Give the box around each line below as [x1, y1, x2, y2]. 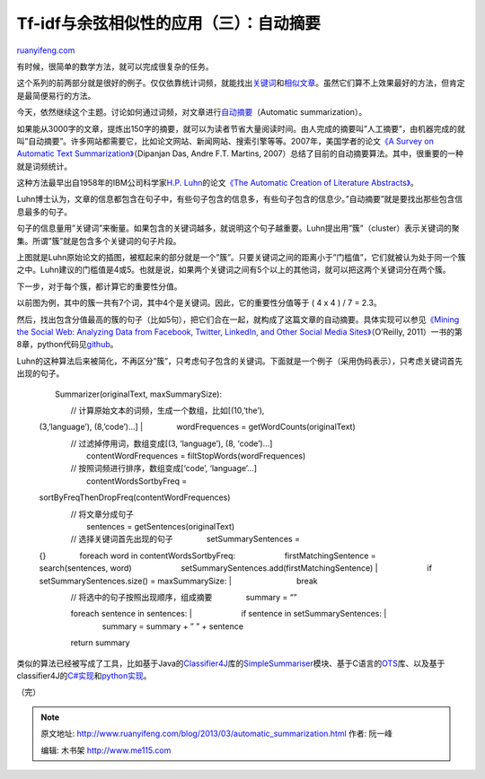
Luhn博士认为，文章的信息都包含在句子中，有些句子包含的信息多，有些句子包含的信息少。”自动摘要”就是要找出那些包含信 [16, 194, 463, 205]
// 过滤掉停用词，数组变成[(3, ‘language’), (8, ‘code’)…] [70, 438, 273, 449]
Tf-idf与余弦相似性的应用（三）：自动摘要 [16, 13, 321, 33]
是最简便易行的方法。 [16, 90, 96, 101]
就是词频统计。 [16, 161, 72, 171]
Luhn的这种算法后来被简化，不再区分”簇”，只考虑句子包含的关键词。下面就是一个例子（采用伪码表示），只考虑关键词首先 [16, 355, 463, 366]
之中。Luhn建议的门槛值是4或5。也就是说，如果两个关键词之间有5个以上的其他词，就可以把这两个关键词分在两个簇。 [16, 265, 451, 276]
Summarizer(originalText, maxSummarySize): [54, 389, 223, 399]
